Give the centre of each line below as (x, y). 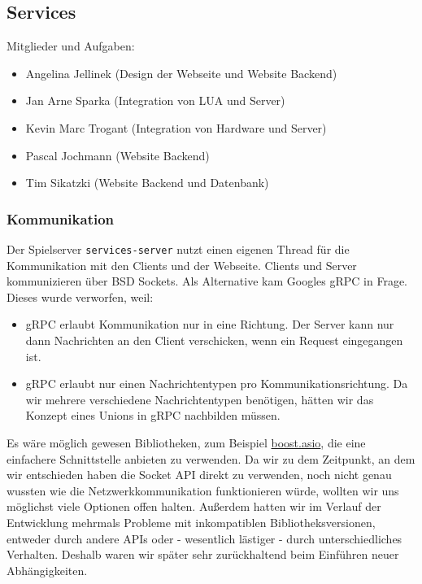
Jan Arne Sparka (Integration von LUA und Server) (155, 100)
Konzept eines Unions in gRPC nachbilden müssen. (153, 415)
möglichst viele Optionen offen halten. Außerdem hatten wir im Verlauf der (194, 506)
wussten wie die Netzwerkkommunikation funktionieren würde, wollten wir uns (203, 490)
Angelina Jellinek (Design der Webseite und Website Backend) (181, 73)
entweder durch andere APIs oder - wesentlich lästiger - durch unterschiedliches (204, 538)
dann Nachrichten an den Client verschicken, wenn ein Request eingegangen (214, 340)
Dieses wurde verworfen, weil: (80, 296)
